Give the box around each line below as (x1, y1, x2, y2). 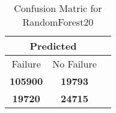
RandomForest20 (22, 15, 94, 29)
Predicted (29, 39, 77, 53)
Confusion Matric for (14, 1, 102, 15)
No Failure (52, 57, 97, 71)
